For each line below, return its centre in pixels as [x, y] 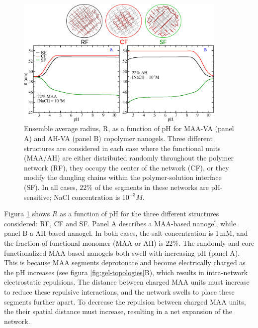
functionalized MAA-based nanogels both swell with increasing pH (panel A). [122, 252]
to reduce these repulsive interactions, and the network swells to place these [119, 291]
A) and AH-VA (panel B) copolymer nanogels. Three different [118, 138]
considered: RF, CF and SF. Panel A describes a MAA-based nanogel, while [120, 223]
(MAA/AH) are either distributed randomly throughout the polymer [129, 158]
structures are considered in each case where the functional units [122, 148]
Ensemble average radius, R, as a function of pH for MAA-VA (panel [129, 128]
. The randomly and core [216, 243]
